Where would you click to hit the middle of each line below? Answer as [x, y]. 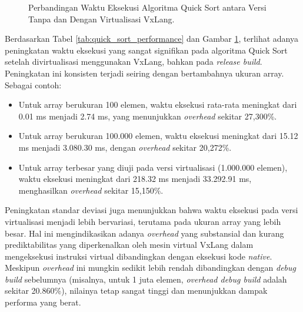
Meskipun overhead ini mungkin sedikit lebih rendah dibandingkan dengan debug [150, 268]
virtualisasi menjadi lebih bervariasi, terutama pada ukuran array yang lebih [143, 221]
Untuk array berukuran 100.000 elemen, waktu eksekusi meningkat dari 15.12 [158, 136]
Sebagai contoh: [33, 84]
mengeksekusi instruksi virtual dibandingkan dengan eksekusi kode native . [139, 256]
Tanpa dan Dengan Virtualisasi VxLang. [101, 19]
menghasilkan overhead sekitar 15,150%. [91, 190]
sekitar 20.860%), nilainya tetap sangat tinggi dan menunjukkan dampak [136, 291]
